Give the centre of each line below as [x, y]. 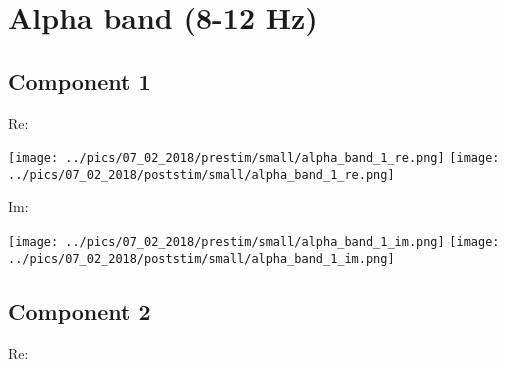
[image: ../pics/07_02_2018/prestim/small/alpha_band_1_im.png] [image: [254, 242]
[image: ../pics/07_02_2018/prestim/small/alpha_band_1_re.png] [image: [254, 158]
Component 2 [79, 310]
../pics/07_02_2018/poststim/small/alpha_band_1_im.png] [201, 258]
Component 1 [79, 80]
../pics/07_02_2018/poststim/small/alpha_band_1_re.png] [201, 174]
